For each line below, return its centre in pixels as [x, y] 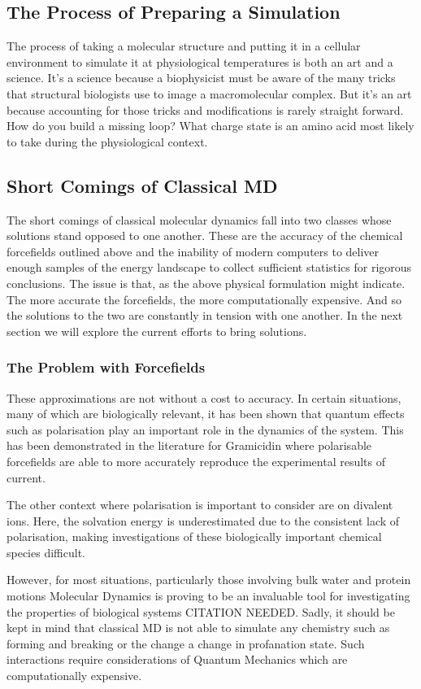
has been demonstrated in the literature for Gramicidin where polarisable [189, 445]
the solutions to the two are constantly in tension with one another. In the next [205, 315]
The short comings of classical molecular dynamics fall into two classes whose [199, 219]
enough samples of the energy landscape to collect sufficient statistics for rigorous [209, 267]
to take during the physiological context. [107, 141]
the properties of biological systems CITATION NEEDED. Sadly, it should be [201, 611]
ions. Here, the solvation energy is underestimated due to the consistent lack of [203, 520]
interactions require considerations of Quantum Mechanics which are [177, 659]
